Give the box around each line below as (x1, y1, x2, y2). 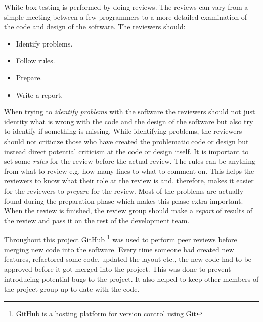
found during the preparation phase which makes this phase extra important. (4, 195, 243, 206)
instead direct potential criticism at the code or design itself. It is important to (4, 146, 249, 156)
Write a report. (16, 89, 63, 100)
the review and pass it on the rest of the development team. (4, 215, 190, 225)
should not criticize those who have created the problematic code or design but (4, 135, 249, 146)
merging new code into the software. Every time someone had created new (4, 244, 234, 254)
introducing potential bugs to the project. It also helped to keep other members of (4, 273, 259, 284)
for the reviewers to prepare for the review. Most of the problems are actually (4, 185, 244, 196)
